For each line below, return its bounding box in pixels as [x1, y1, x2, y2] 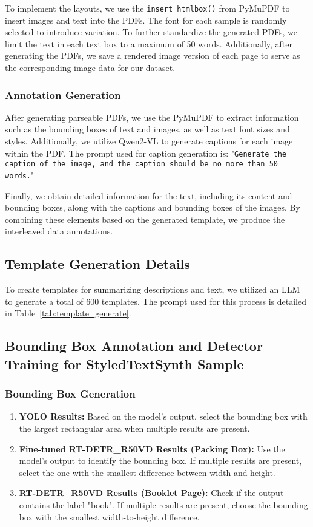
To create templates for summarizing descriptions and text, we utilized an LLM [5, 283, 300, 296]
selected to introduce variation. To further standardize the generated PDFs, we [5, 25, 297, 38]
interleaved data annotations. [5, 225, 113, 237]
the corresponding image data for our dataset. [5, 61, 176, 74]
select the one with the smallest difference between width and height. [19, 466, 275, 478]
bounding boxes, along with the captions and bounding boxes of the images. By [5, 201, 300, 214]
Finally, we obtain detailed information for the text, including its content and [5, 189, 292, 202]
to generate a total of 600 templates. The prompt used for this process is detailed [5, 294, 306, 307]
